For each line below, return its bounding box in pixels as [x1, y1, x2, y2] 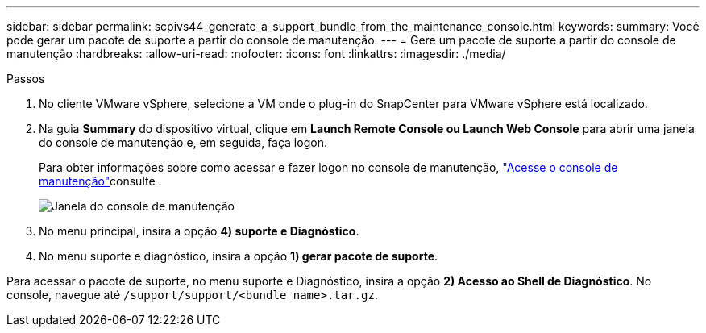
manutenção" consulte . [39, 174, 162, 188]
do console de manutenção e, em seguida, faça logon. [39, 135, 327, 149]
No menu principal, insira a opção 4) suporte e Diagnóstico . [39, 224, 359, 238]
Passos [6, 72, 45, 85]
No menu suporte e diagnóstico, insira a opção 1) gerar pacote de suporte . [39, 249, 438, 263]
